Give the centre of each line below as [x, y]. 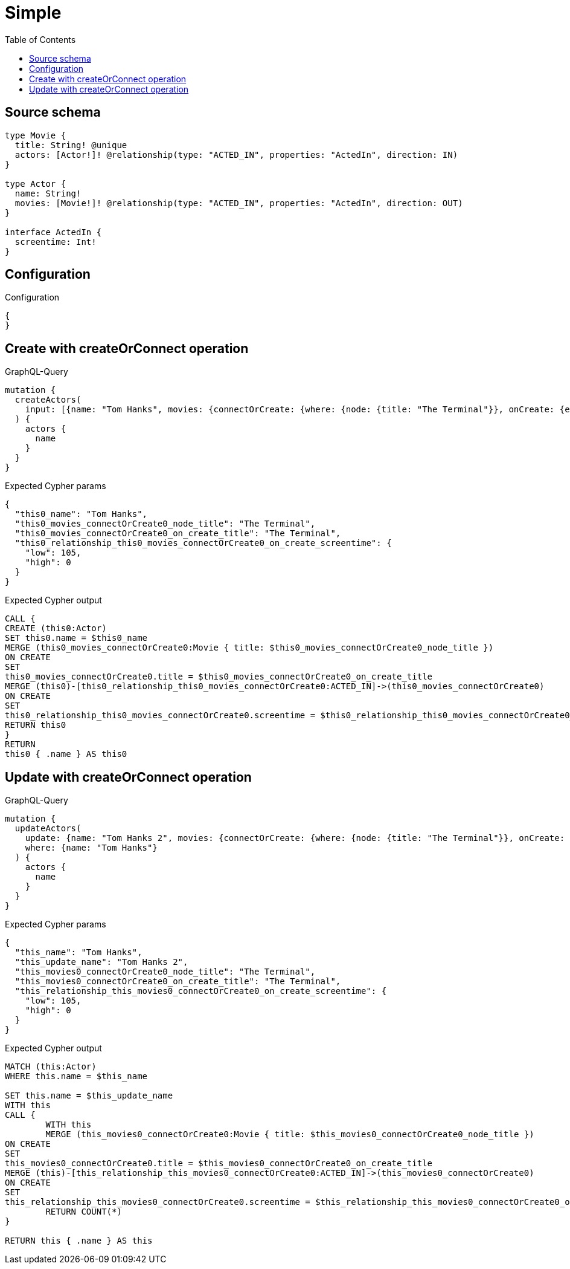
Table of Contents [40, 39]
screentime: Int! [56, 242]
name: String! [48, 193]
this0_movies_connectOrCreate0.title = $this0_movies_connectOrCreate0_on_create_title [219, 677]
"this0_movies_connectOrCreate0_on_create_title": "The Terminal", [178, 534]
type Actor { [36, 183]
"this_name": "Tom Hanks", [78, 953]
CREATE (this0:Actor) [56, 628]
